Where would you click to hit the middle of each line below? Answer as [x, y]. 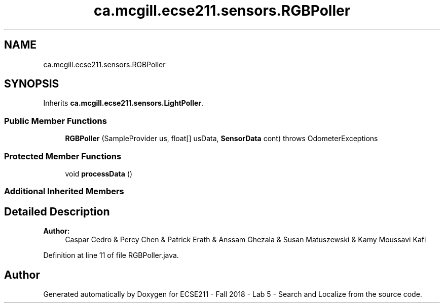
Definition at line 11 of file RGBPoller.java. [111, 255]
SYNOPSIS [32, 84]
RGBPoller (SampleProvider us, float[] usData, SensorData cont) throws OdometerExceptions [221, 139]
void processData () [99, 173]
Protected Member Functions [63, 156]
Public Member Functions [55, 121]
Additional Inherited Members [64, 191]
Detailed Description [57, 211]
